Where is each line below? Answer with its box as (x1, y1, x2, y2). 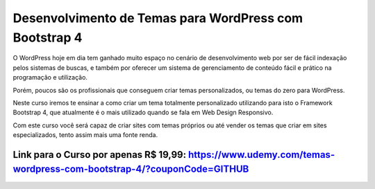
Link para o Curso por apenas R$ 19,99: (12, 149, 187, 161)
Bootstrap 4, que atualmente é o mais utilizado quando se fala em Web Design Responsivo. (12, 108, 274, 117)
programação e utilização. (12, 73, 88, 82)
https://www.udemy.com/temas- (187, 149, 335, 161)
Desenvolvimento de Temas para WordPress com (12, 10, 303, 26)
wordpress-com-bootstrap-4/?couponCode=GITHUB (12, 163, 249, 175)
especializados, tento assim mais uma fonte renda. (12, 131, 158, 139)
